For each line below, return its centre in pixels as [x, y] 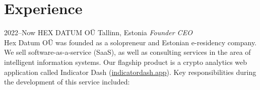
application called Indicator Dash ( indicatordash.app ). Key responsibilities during [130, 72]
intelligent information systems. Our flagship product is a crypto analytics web [126, 62]
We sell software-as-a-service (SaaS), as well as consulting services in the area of [127, 52]
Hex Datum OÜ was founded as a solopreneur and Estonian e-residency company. [131, 42]
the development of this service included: [67, 82]
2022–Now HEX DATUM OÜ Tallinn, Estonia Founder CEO [98, 32]
